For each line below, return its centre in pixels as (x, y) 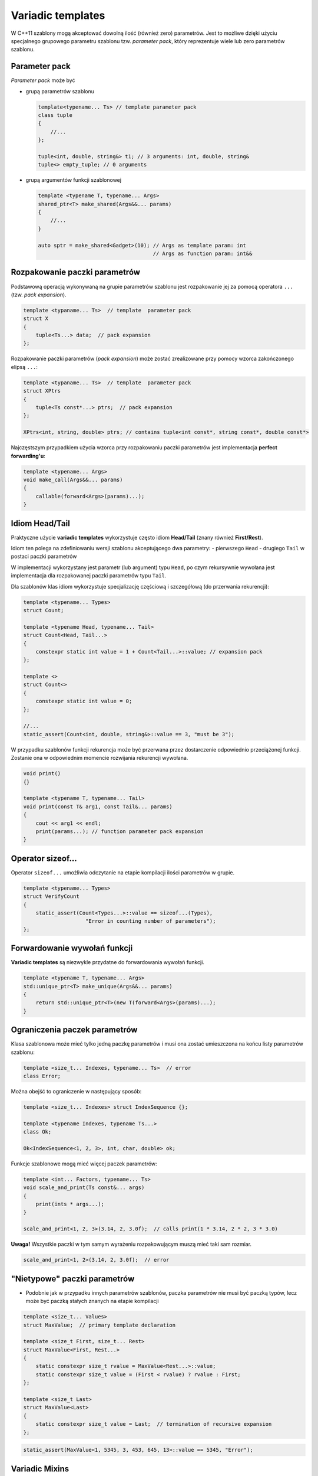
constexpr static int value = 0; (84, 701)
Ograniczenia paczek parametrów (74, 1030)
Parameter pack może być (43, 80)
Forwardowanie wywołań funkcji (72, 948)
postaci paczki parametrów (44, 556)
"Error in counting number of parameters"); (151, 921)
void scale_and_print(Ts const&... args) (84, 1188)
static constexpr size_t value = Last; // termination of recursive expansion (154, 1424)
